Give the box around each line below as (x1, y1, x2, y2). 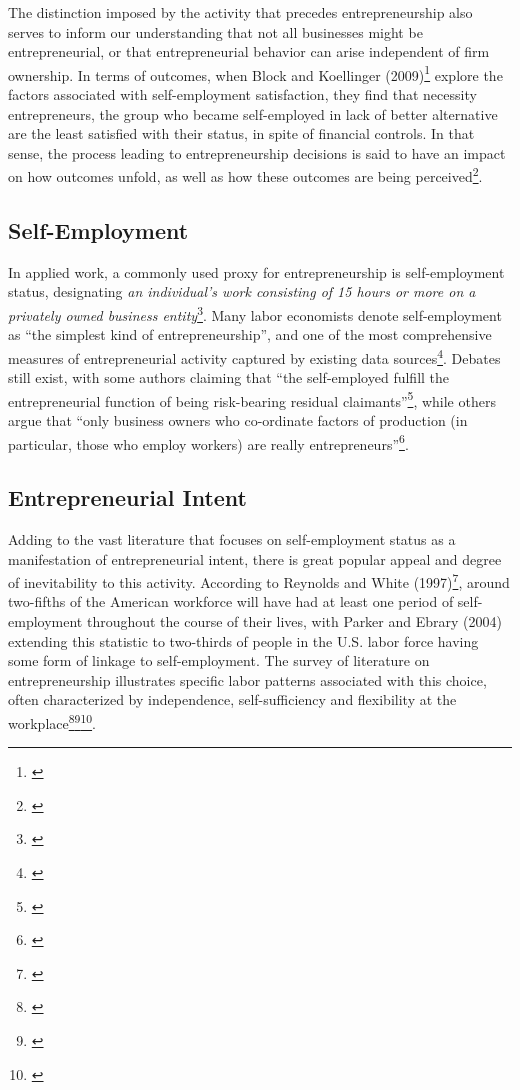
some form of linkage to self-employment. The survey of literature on (8, 650, 430, 671)
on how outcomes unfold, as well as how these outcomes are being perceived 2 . (8, 163, 483, 187)
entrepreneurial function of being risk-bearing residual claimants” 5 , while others (8, 387, 496, 411)
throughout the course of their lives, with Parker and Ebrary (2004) (86, 611, 502, 632)
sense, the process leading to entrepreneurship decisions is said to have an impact (8, 142, 506, 163)
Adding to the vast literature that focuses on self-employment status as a (8, 529, 456, 550)
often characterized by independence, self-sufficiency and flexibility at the (8, 689, 457, 710)
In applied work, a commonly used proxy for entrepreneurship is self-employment (8, 261, 505, 282)
